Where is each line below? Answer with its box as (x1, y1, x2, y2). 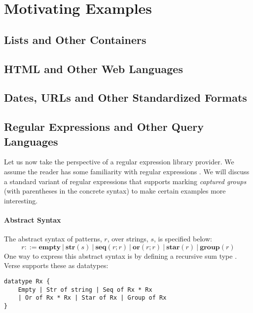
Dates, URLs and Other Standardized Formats (4, 90, 247, 105)
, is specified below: (153, 234, 212, 244)
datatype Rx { (4, 277, 50, 285)
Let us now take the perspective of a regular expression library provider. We (4, 156, 234, 167)
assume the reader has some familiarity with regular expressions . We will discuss (4, 166, 250, 176)
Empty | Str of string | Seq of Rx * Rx (18, 286, 152, 293)
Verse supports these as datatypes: (4, 260, 108, 271)
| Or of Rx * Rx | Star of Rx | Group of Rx (18, 294, 167, 302)
